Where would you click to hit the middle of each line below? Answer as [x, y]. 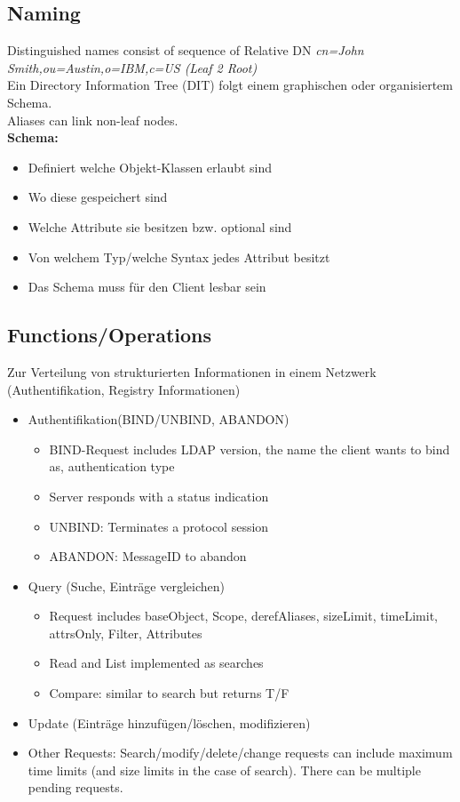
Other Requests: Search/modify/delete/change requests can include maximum [240, 753]
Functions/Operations [110, 335]
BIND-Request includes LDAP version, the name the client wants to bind [250, 449]
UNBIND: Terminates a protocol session [159, 526]
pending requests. [75, 787]
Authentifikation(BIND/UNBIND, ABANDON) [159, 419]
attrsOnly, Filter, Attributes [126, 633]
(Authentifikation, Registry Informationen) [124, 389]
